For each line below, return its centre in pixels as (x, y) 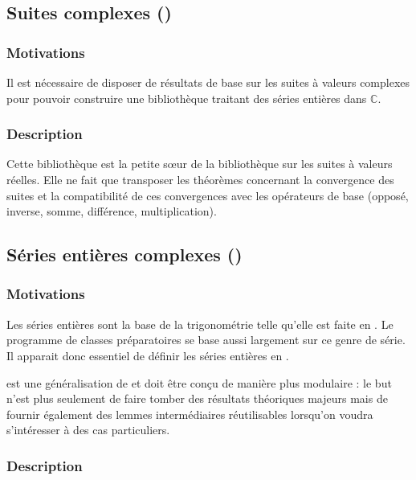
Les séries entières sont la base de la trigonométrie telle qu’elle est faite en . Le (200, 324)
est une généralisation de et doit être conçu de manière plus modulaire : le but (199, 382)
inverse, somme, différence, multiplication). (112, 211)
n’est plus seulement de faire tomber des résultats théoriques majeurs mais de (197, 398)
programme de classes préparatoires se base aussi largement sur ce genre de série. (206, 340)
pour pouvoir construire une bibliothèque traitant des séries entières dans (187, 98)
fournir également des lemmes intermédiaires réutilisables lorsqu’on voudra (190, 414)
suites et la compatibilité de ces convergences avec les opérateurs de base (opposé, (208, 195)
